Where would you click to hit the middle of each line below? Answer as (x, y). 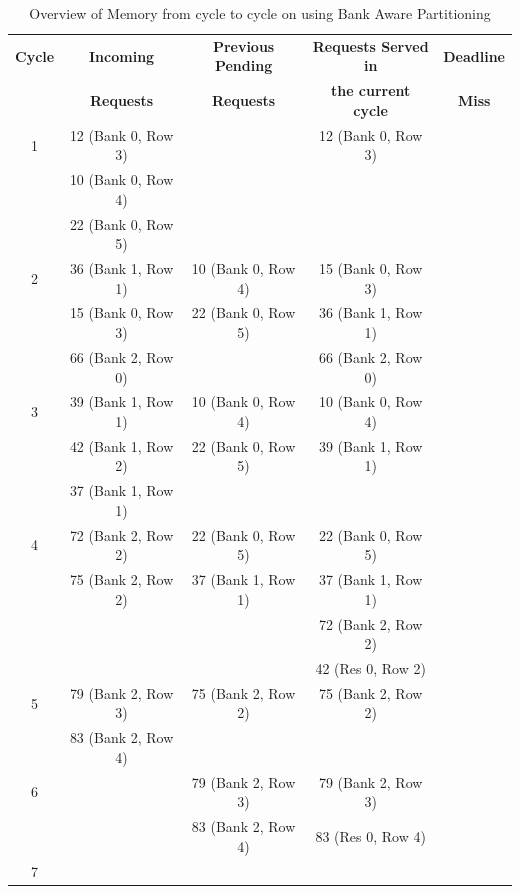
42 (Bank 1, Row (121, 445)
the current (370, 90)
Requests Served (370, 45)
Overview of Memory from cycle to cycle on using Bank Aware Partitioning (260, 13)
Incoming (122, 55)
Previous (243, 45)
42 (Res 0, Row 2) (370, 667)
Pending (243, 65)
